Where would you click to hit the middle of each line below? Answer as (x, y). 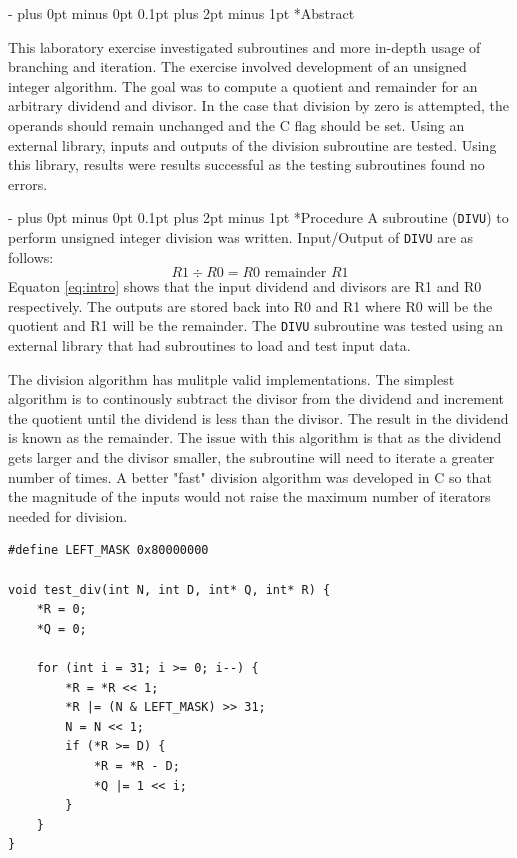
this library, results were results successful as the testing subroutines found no (246, 164)
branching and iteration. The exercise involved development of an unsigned (237, 66)
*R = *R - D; (136, 765)
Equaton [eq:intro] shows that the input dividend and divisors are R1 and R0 (245, 286)
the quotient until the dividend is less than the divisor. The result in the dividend (258, 417)
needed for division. (68, 515)
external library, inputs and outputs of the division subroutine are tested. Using (252, 144)
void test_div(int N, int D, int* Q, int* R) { (169, 589)
